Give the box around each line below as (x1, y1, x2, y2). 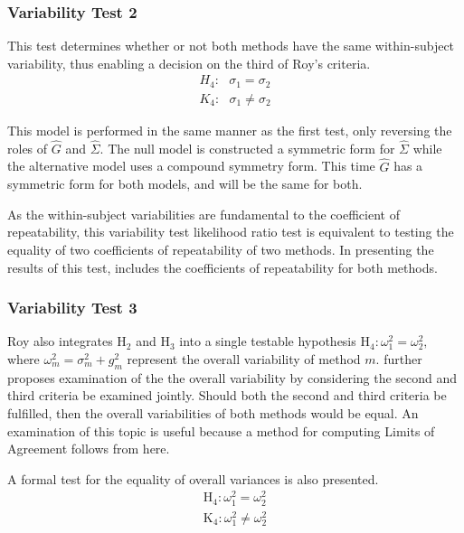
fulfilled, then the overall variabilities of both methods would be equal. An (7, 403, 419, 422)
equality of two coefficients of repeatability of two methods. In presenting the (7, 239, 434, 258)
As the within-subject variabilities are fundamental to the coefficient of (7, 204, 400, 223)
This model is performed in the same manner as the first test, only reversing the (7, 120, 452, 139)
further (384, 349, 422, 368)
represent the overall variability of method (127, 349, 361, 368)
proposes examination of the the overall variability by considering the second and (7, 368, 458, 387)
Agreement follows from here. (7, 439, 170, 458)
